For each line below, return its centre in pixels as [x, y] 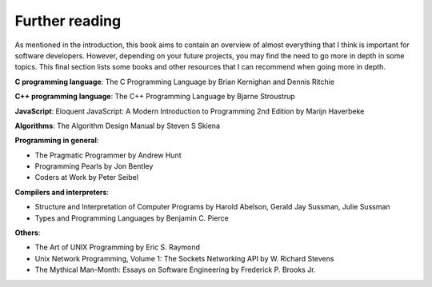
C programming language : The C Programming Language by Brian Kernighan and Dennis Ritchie [175, 82]
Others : [28, 233]
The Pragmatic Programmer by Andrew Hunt [108, 155]
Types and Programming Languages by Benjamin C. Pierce [132, 218]
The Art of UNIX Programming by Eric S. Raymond [117, 247]
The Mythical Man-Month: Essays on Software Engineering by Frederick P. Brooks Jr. [175, 270]
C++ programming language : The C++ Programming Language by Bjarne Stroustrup [155, 97]
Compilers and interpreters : [62, 192]
